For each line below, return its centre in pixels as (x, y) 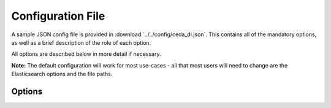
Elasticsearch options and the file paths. (62, 74)
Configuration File (58, 16)
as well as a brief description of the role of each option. (81, 42)
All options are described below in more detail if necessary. (86, 54)
